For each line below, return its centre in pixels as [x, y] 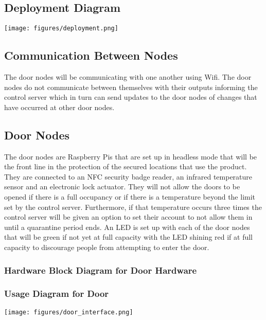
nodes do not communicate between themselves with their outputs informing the [131, 87]
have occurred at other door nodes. [59, 107]
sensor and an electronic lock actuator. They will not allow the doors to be [122, 186]
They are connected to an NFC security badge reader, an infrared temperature [128, 176]
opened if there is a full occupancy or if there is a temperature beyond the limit [130, 197]
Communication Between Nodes [91, 55]
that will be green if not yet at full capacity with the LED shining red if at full [128, 237]
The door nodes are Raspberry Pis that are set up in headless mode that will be [131, 156]
